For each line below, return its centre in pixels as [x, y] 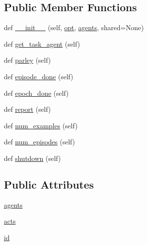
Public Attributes [49, 184]
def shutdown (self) [33, 158]
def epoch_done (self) [36, 93]
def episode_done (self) [39, 76]
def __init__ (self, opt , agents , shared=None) [74, 27]
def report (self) [27, 109]
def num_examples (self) [41, 125]
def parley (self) [27, 60]
